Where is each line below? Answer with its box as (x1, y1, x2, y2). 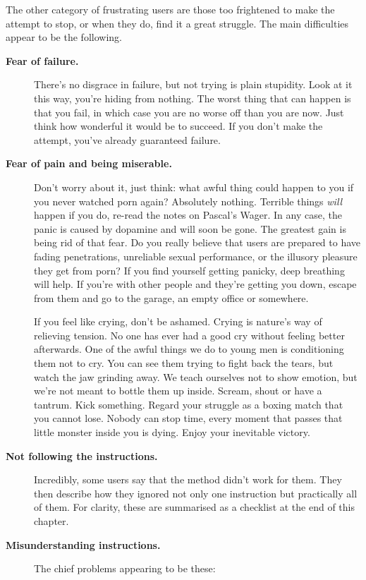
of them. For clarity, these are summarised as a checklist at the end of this (34, 500, 355, 514)
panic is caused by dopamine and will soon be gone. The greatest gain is (34, 221, 346, 236)
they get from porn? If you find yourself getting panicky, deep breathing (34, 262, 345, 277)
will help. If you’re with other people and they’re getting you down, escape (34, 277, 357, 291)
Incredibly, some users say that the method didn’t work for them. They (34, 472, 342, 487)
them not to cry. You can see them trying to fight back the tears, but (34, 356, 334, 370)
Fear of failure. (6, 53, 79, 68)
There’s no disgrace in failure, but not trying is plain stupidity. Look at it (34, 77, 353, 92)
